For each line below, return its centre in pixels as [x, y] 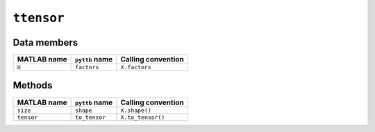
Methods [33, 85]
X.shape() [136, 110]
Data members [45, 43]
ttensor [39, 18]
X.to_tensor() [143, 117]
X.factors [136, 67]
